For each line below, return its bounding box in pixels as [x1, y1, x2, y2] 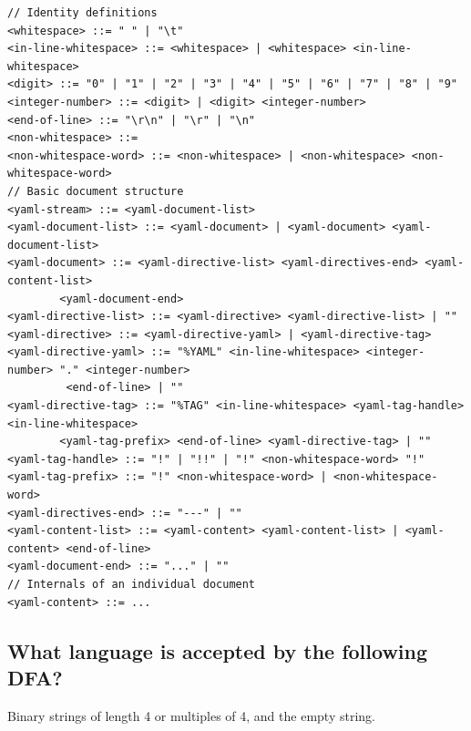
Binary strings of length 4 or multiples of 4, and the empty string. [7, 705, 375, 725]
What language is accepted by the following [7, 636, 428, 664]
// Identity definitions [7, 6, 158, 19]
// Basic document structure [7, 184, 184, 198]
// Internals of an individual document [7, 578, 256, 591]
